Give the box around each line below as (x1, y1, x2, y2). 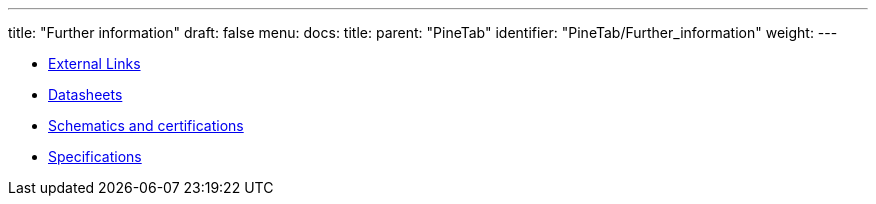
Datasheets (48, 86, 123, 103)
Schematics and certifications (48, 117, 244, 134)
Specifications (48, 148, 142, 165)
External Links (48, 55, 141, 72)
